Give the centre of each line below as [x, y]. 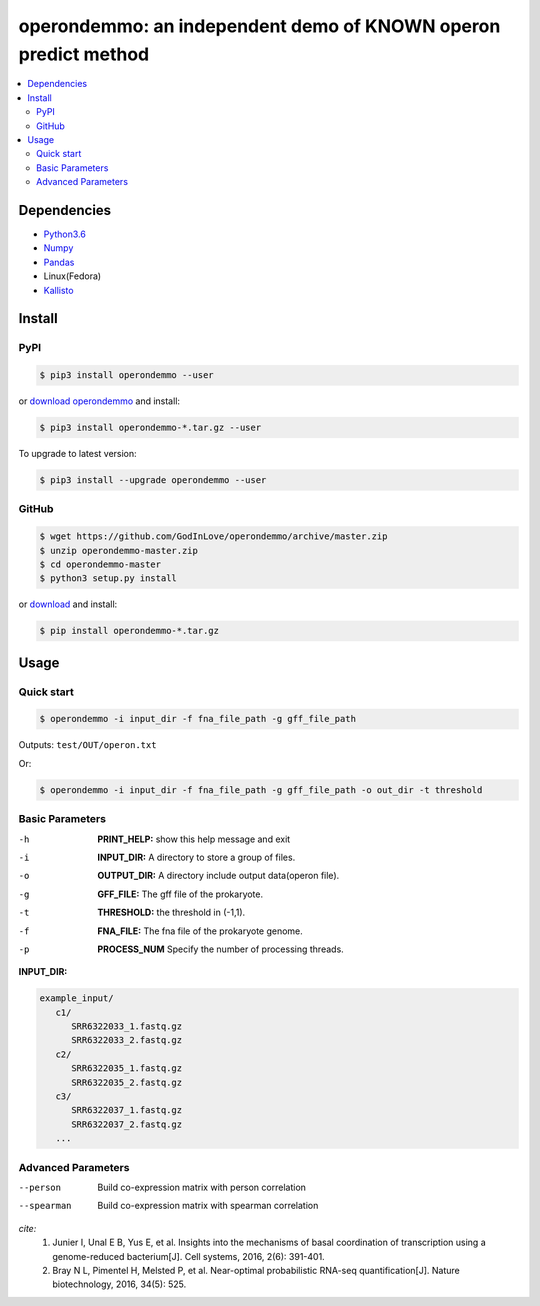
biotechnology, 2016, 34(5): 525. [119, 1284]
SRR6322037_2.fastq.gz [127, 1124]
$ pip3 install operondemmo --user [126, 375]
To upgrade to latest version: [77, 454]
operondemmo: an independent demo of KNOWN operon [259, 26]
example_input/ [76, 998]
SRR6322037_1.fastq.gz [127, 1110]
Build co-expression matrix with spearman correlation [208, 1206]
